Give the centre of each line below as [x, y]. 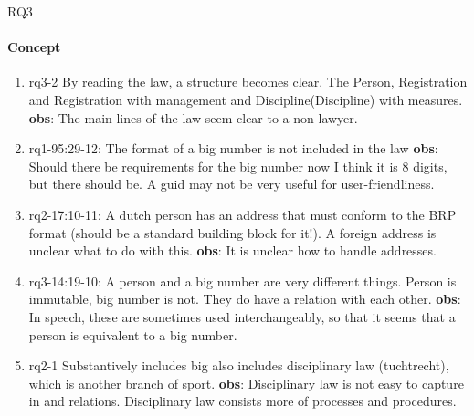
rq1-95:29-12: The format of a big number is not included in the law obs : [233, 148]
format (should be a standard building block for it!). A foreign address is [232, 232]
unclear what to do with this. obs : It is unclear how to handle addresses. [232, 250]
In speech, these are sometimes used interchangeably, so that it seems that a [242, 316]
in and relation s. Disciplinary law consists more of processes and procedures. [242, 401]
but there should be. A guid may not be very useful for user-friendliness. [232, 184]
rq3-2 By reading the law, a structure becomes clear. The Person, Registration [248, 82]
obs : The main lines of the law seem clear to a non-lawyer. [193, 117]
